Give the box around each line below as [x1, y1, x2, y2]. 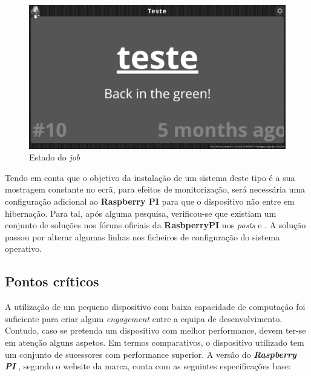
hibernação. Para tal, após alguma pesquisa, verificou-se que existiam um [5, 206, 277, 219]
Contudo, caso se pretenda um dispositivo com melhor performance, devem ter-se [5, 324, 306, 337]
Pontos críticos [5, 272, 99, 291]
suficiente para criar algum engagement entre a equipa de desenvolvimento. [5, 312, 283, 325]
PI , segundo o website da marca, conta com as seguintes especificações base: [5, 360, 291, 372]
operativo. [5, 242, 42, 255]
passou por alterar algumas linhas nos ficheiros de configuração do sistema [5, 230, 280, 243]
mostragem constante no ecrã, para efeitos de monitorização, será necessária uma [5, 183, 306, 196]
